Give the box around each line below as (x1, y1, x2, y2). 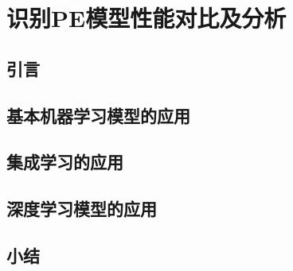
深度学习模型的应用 (6, 196, 157, 221)
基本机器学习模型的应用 (6, 103, 190, 127)
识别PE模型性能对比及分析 (6, 2, 287, 34)
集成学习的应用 (6, 149, 123, 174)
